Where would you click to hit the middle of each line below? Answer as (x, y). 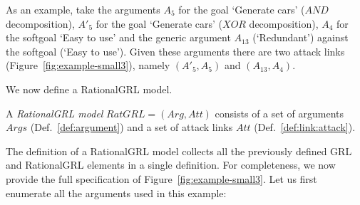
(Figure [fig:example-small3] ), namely (88, 65)
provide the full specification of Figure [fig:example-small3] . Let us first (161, 178)
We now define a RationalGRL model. (89, 89)
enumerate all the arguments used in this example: (116, 193)
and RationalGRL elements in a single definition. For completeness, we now (171, 165)
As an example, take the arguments (83, 9)
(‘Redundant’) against (300, 37)
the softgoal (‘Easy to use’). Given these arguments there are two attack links (175, 51)
